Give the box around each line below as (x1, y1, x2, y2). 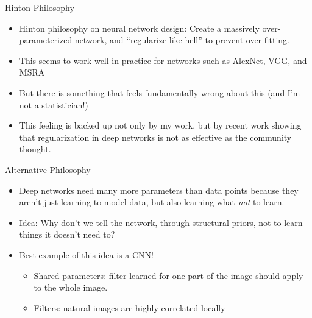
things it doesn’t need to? (19, 228, 115, 241)
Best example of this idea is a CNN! (19, 248, 154, 261)
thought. (19, 143, 51, 155)
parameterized (19, 34, 73, 46)
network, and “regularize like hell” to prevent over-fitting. (74, 34, 290, 46)
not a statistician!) (19, 98, 88, 111)
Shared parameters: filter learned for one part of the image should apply (34, 269, 303, 281)
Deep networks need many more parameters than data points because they (19, 183, 299, 196)
